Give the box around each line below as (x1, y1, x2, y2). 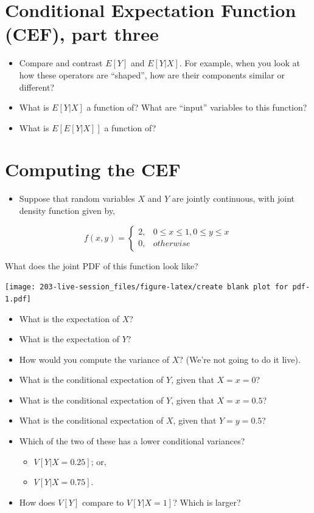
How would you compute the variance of (19, 353, 169, 365)
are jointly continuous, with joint (172, 192, 295, 205)
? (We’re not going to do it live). (179, 353, 301, 365)
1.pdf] (5, 294, 31, 303)
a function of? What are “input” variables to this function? (86, 101, 307, 114)
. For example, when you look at (179, 57, 300, 69)
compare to (82, 495, 124, 508)
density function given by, (19, 204, 116, 216)
